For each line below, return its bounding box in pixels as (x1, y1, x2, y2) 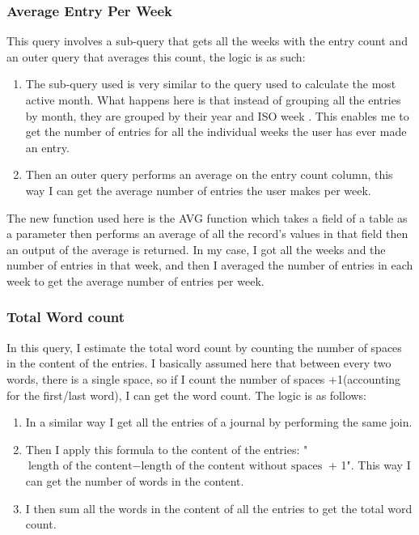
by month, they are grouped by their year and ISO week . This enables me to (25, 107, 409, 124)
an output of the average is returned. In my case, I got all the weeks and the (6, 240, 386, 257)
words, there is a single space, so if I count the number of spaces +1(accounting (6, 370, 401, 387)
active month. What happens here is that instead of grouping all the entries (25, 91, 401, 108)
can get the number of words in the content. (25, 472, 244, 489)
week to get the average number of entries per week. (6, 272, 265, 289)
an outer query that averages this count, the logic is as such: (6, 48, 306, 65)
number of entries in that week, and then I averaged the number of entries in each (6, 257, 413, 274)
